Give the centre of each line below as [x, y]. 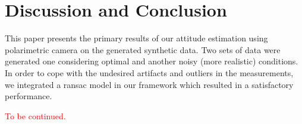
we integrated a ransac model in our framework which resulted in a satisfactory [149, 84]
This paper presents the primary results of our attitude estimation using [136, 38]
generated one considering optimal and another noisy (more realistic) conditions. [152, 61]
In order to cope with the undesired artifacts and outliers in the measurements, [149, 72]
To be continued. [35, 115]
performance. [29, 96]
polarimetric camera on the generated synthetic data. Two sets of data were [143, 49]
